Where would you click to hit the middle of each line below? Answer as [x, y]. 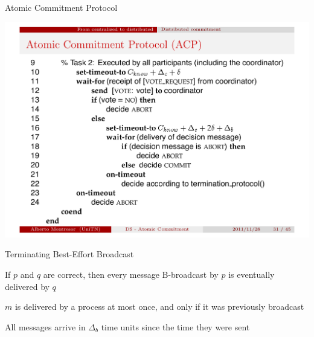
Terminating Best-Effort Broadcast [69, 254]
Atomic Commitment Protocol [61, 7]
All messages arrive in [45, 326]
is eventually [252, 274]
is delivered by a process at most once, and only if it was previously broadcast [159, 307]
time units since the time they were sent [175, 326]
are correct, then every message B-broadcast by [131, 274]
